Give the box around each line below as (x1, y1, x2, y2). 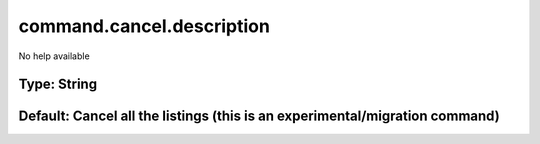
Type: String (18, 76, 98, 93)
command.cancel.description (18, 15, 270, 37)
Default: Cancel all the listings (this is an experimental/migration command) (18, 108, 500, 125)
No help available (18, 50, 90, 62)
